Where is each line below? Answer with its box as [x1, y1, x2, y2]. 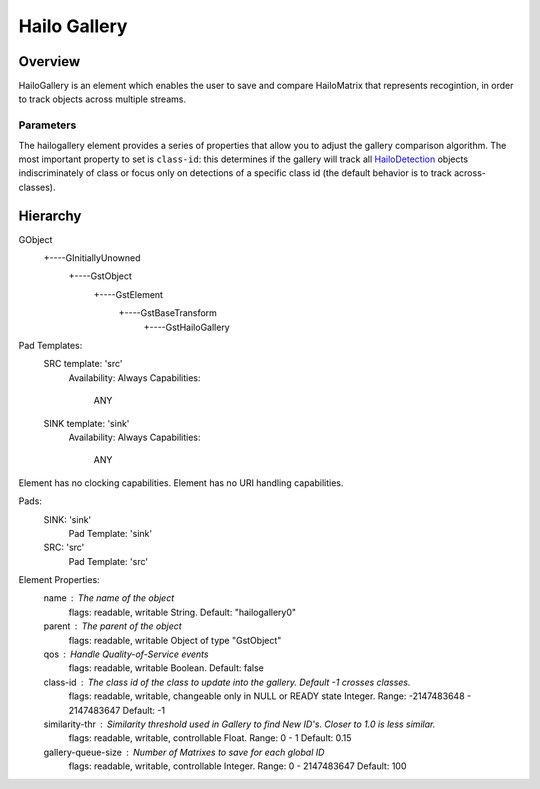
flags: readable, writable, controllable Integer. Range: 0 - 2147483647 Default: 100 [68, 760, 407, 772]
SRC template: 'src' [43, 358, 124, 370]
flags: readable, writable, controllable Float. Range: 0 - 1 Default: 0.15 [68, 732, 352, 744]
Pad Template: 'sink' [68, 527, 153, 539]
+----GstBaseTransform [118, 307, 217, 319]
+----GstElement [93, 288, 164, 300]
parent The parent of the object [43, 620, 182, 632]
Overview [18, 53, 81, 70]
